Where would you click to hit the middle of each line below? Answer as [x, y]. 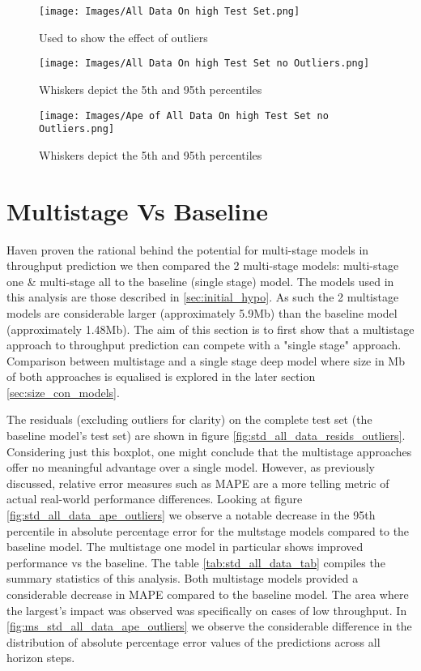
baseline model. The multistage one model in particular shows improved [185, 547]
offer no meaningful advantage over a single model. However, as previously [191, 467]
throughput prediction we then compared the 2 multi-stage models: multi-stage [203, 265]
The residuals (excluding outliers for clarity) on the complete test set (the [189, 419]
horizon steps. [41, 658]
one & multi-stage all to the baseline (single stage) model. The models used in [200, 281]
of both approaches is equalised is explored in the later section [161, 376]
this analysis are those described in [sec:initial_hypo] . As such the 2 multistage [203, 297]
